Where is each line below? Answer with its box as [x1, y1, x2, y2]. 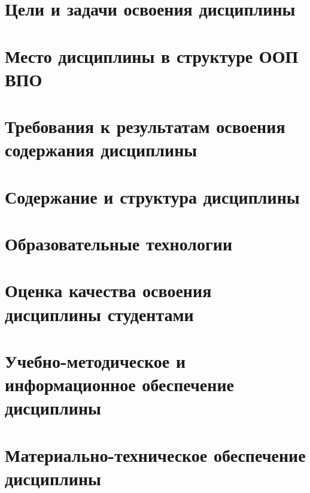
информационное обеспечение [5, 372, 234, 397]
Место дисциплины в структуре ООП [5, 43, 299, 68]
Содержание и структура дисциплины [5, 184, 300, 208]
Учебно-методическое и [5, 349, 186, 373]
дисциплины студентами [5, 301, 194, 326]
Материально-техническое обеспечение [5, 442, 306, 467]
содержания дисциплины [5, 137, 197, 162]
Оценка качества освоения [5, 278, 212, 303]
